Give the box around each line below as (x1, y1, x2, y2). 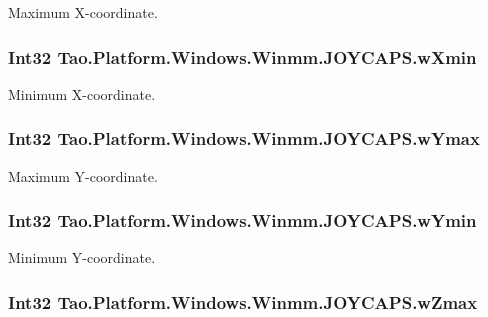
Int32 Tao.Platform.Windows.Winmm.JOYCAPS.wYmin (8, 208, 477, 233)
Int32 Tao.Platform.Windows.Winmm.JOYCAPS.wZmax (8, 289, 478, 314)
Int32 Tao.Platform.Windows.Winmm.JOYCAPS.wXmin (8, 44, 477, 69)
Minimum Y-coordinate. (8, 247, 156, 268)
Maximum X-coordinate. (8, 2, 158, 22)
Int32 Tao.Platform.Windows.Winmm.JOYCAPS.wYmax (8, 126, 480, 151)
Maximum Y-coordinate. (8, 165, 158, 186)
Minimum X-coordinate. (8, 83, 156, 104)
